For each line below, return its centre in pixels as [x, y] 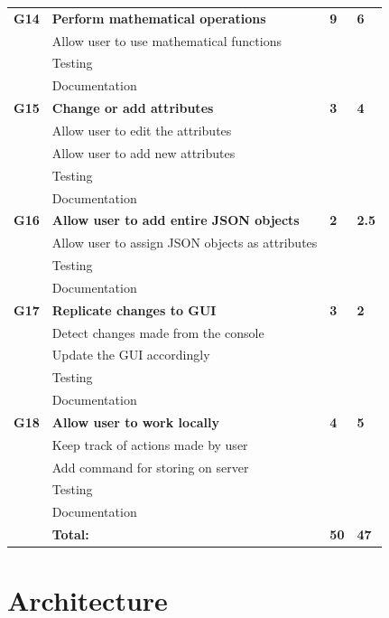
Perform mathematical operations [159, 18]
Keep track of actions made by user [150, 444]
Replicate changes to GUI [134, 309]
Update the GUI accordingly [131, 355]
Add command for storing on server [150, 467]
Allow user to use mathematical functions [167, 40]
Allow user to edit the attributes [142, 130]
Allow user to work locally [135, 421]
